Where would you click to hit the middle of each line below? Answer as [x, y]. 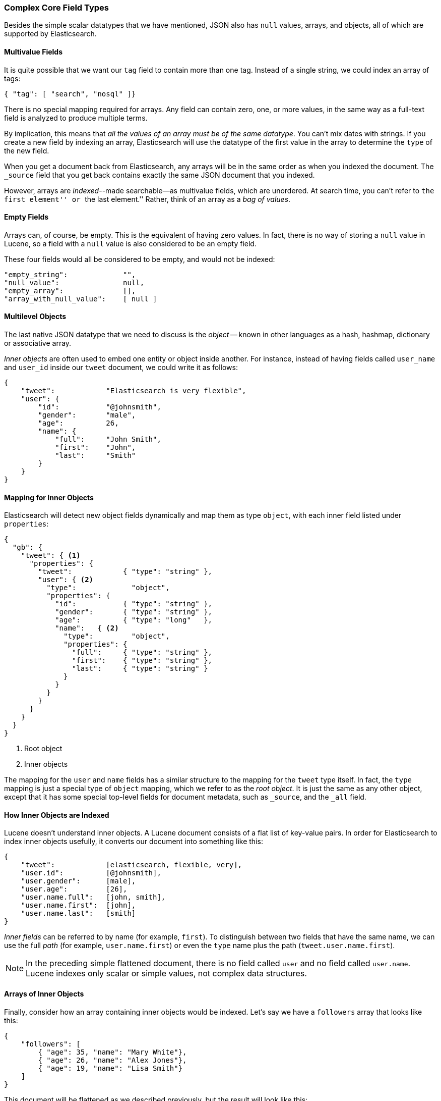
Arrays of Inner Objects [44, 994]
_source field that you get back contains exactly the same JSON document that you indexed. [160, 175]
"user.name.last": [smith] [78, 913]
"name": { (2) [87, 628]
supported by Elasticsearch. [50, 34]
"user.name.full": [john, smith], [93, 897]
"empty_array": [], [70, 291]
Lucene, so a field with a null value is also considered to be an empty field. [130, 243]
